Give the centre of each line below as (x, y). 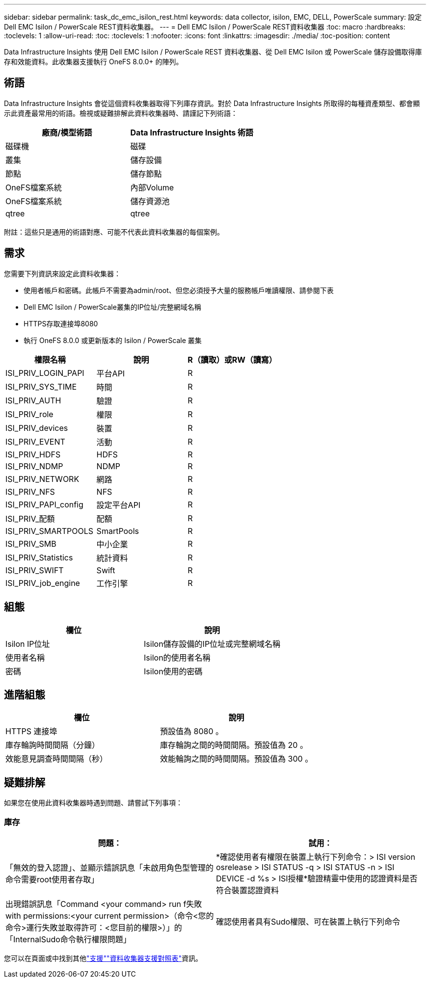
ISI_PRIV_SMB (31, 544)
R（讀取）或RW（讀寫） (232, 359)
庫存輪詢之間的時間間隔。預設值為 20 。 (234, 745)
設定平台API (119, 505)
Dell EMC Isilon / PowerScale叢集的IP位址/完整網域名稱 (112, 307)
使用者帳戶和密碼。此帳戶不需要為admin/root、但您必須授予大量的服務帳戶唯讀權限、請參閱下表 (179, 290)
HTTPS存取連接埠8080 (61, 323)
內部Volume (152, 187)
